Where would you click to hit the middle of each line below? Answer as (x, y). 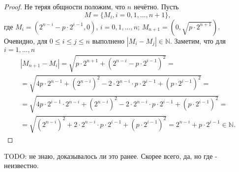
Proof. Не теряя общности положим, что (65, 6)
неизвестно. (21, 165)
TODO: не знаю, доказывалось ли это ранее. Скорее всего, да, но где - (111, 156)
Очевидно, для (26, 40)
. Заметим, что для (198, 40)
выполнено (108, 40)
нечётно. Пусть (156, 6)
